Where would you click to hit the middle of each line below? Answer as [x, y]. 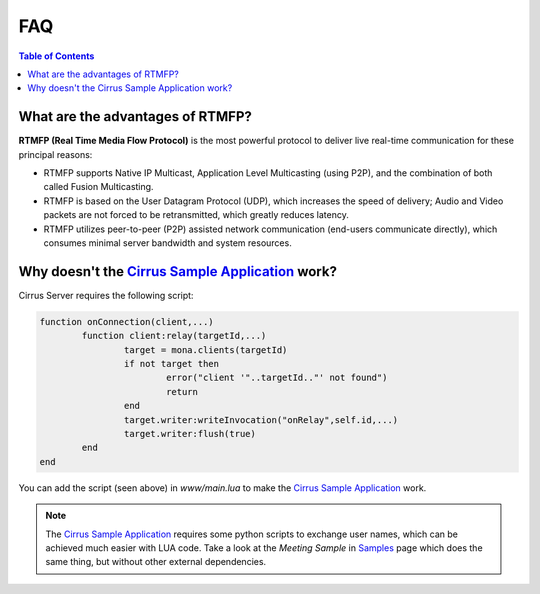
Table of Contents [56, 56]
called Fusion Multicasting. [98, 187]
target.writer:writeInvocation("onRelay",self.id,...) [261, 419]
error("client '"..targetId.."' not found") [276, 378]
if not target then [171, 364]
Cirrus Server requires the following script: [106, 295]
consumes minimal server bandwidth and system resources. [167, 242]
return [182, 391]
